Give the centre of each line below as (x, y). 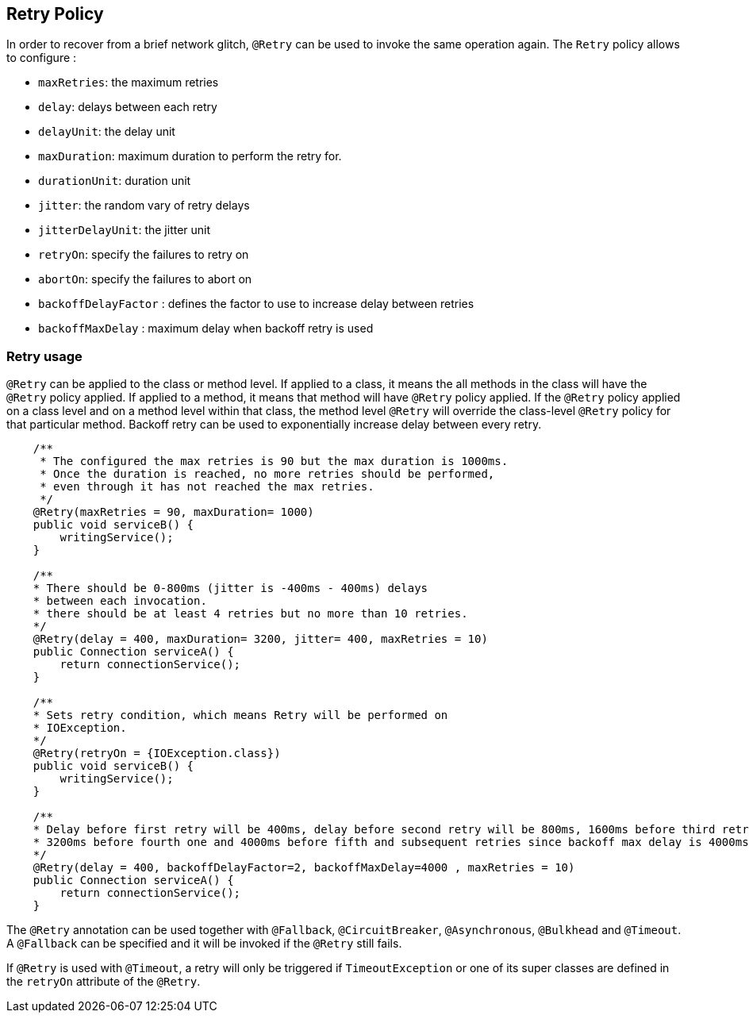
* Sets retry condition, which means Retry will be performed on (240, 715)
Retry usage (44, 356)
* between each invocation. (120, 601)
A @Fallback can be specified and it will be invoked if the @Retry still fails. (204, 944)
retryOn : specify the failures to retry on (144, 255)
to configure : (42, 58)
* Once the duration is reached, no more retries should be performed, (267, 474)
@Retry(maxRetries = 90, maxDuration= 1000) (173, 512)
